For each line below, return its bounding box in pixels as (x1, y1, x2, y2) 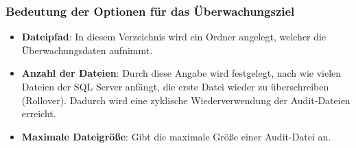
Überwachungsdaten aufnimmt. (21, 42, 153, 57)
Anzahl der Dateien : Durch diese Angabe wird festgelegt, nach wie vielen (21, 66, 342, 80)
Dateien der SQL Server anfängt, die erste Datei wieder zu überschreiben (21, 79, 329, 93)
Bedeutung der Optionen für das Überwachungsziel (5, 2, 295, 19)
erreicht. (21, 106, 56, 121)
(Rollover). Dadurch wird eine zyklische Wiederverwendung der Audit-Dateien (21, 92, 351, 107)
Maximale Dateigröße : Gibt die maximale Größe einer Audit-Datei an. (21, 129, 331, 143)
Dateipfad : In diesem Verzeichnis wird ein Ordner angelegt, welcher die (21, 29, 327, 44)
